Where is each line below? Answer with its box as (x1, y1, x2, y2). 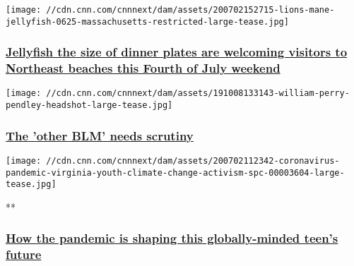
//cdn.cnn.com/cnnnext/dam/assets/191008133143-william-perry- (46, 88, 350, 99)
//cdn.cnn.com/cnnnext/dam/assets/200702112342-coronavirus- (46, 155, 340, 166)
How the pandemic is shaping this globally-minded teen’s (6, 229, 338, 247)
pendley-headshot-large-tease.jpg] (6, 100, 173, 111)
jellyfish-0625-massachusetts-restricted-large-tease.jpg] (6, 16, 289, 27)
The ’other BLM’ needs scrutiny (6, 126, 194, 144)
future (6, 246, 42, 263)
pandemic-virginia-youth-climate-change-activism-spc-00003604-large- (6, 167, 345, 178)
